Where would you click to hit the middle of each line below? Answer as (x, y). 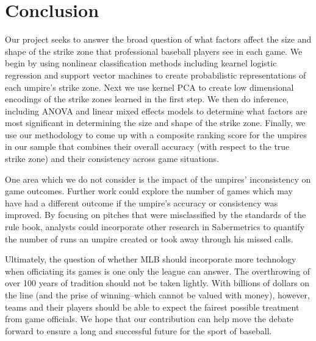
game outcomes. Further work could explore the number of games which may (149, 191)
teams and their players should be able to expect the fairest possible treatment (152, 307)
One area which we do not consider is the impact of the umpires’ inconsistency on (158, 179)
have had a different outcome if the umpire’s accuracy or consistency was (142, 202)
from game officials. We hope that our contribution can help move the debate (149, 319)
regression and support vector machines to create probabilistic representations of (156, 75)
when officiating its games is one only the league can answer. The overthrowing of (158, 271)
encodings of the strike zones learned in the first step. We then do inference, (147, 99)
